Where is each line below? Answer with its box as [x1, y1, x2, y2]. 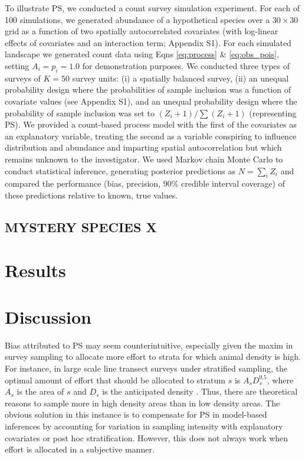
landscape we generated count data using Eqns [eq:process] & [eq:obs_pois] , [5, 48, 279, 60]
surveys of [5, 71, 41, 84]
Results [5, 258, 66, 282]
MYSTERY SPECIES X [5, 217, 157, 236]
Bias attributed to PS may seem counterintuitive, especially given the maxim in [5, 338, 293, 351]
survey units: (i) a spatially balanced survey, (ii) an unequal [72, 71, 289, 84]
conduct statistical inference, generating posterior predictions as [5, 164, 236, 177]
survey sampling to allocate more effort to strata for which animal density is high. [5, 350, 301, 363]
